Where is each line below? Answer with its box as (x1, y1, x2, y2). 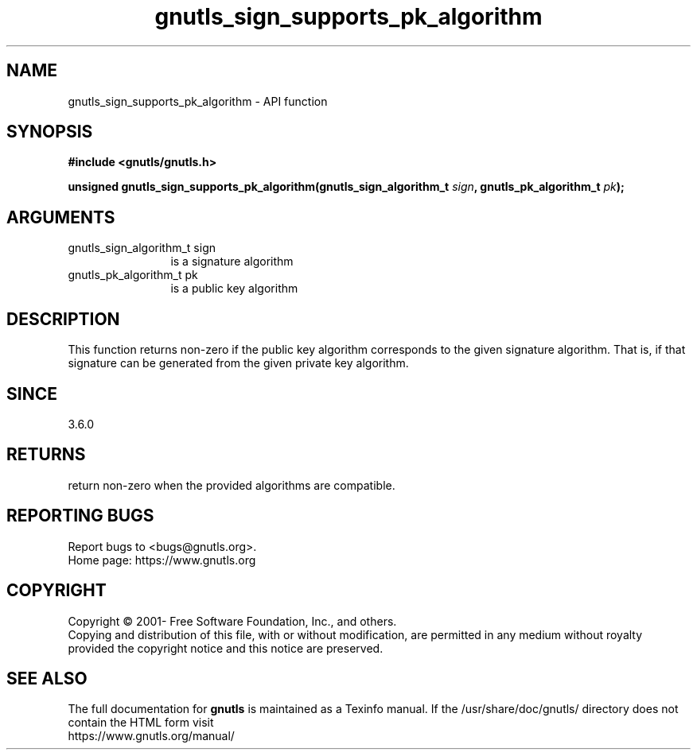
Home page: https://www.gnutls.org (68, 552, 256, 567)
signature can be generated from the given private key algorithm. (68, 356, 409, 370)
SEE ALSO (6, 668, 88, 688)
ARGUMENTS (6, 207, 115, 227)
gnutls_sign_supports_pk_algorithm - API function (68, 94, 328, 108)
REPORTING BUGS (6, 506, 154, 526)
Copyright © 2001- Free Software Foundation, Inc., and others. (68, 614, 397, 628)
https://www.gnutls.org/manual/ (68, 729, 235, 743)
